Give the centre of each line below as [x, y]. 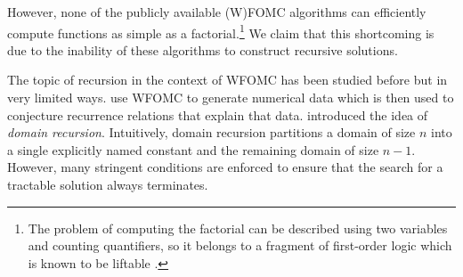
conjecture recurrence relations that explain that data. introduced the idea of [218, 114]
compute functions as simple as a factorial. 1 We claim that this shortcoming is [221, 31]
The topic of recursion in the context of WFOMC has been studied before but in [227, 80]
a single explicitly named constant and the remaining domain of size [193, 149]
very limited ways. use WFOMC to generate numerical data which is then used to [231, 98]
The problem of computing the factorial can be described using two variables [238, 228]
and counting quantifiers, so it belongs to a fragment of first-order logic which [240, 245]
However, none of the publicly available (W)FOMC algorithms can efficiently [217, 12]
